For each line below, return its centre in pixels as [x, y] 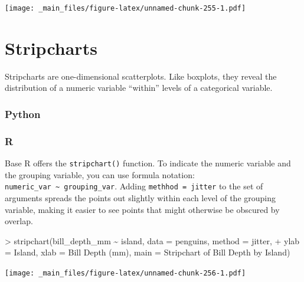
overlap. [19, 221]
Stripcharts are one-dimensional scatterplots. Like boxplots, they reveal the [141, 76]
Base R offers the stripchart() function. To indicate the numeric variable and [148, 163]
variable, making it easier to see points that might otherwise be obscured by [142, 209]
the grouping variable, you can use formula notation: [100, 174]
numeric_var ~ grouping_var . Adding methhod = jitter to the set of [134, 186]
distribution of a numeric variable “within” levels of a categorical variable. [139, 88]
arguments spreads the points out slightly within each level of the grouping [140, 197]
